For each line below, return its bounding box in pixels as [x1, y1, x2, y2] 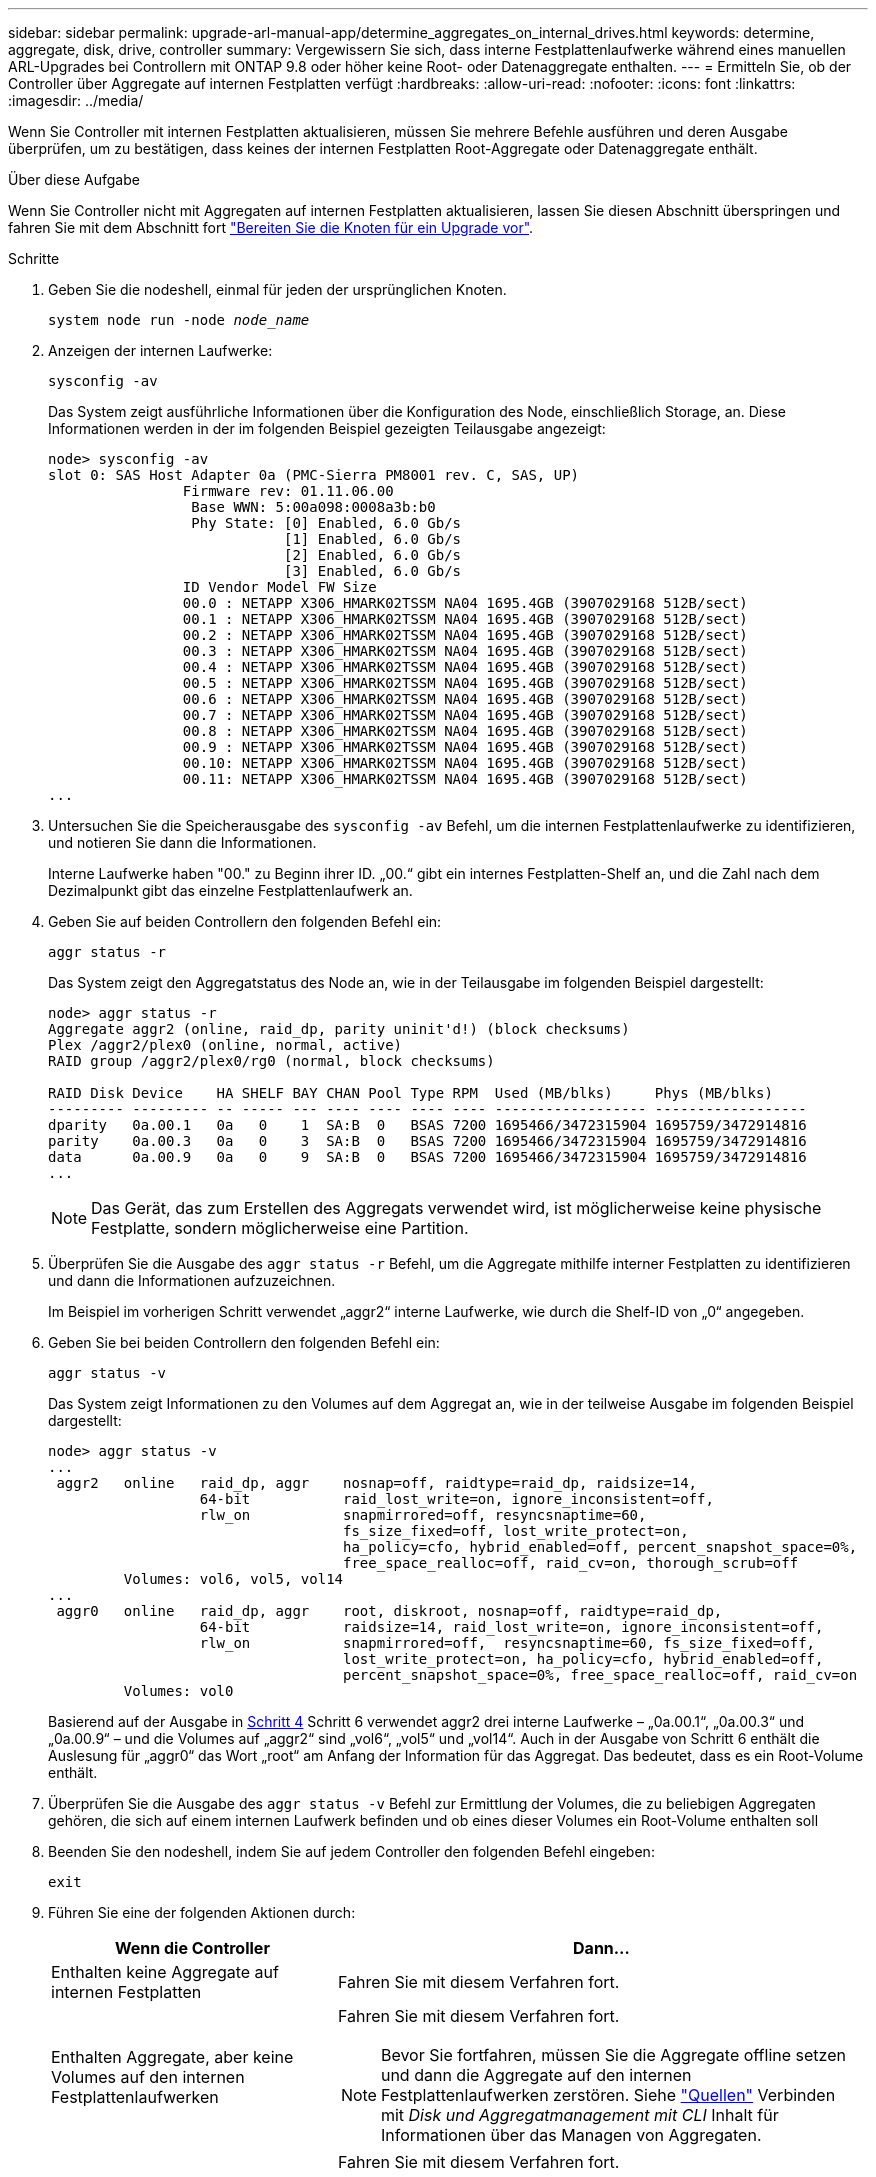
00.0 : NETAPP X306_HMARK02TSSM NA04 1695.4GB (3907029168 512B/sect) [182, 595, 748, 611]
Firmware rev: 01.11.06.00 [182, 483, 394, 499]
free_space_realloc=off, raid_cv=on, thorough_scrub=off [343, 1555, 799, 1571]
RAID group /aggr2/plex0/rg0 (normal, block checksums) [48, 1053, 495, 1069]
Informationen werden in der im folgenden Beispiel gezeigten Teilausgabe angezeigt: [48, 420, 606, 437]
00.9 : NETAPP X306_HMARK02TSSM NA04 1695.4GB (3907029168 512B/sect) [182, 739, 748, 755]
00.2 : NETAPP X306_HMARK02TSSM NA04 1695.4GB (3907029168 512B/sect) [182, 627, 748, 643]
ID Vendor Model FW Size [182, 579, 377, 595]
